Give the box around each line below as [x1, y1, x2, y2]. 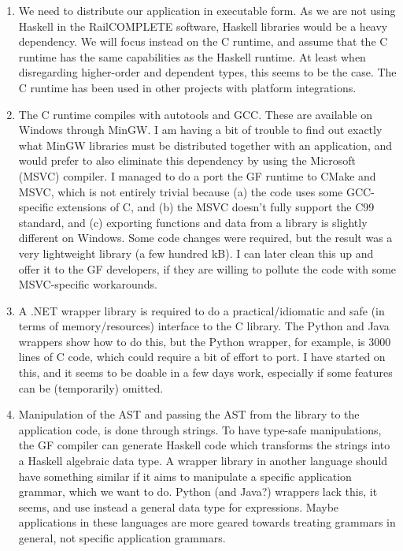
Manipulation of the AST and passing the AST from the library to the [18, 406, 360, 423]
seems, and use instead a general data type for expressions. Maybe [18, 498, 339, 515]
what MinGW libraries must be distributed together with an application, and [18, 136, 393, 153]
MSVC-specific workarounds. [18, 276, 157, 292]
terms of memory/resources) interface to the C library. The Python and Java [18, 318, 390, 334]
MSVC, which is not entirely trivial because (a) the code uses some [18, 183, 343, 199]
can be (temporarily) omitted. [18, 379, 164, 396]
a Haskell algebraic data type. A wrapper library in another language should [18, 452, 388, 469]
